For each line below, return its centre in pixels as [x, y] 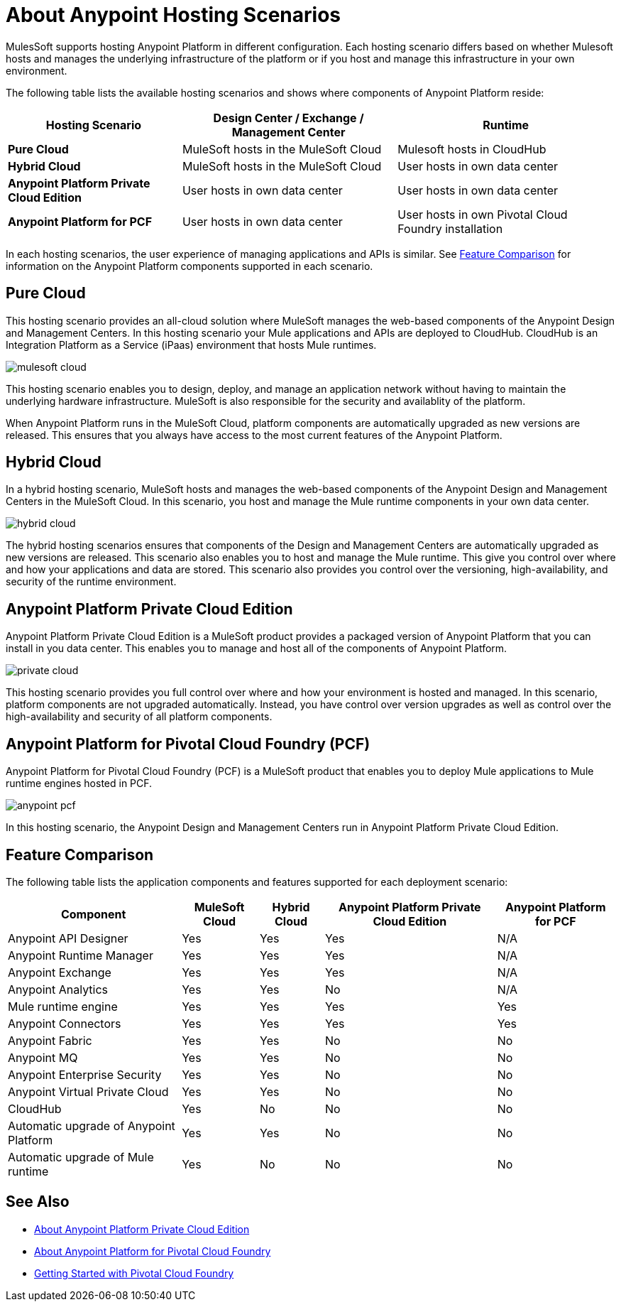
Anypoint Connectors [65, 1023]
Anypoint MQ [43, 1057]
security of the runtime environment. [91, 582]
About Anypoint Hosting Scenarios [173, 15]
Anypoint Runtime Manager [81, 955]
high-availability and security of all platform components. [139, 717]
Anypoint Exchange [60, 972]
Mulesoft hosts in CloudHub [472, 149]
